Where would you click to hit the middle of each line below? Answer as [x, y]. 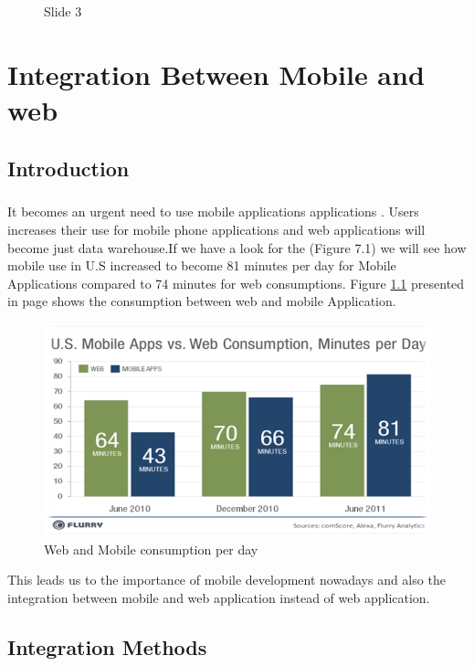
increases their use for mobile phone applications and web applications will [216, 229]
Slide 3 [63, 11]
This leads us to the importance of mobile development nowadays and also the [226, 580]
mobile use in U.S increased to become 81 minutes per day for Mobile [202, 265]
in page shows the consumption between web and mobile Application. [202, 301]
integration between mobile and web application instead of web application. [219, 598]
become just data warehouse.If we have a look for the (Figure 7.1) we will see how [237, 247]
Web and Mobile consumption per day [151, 549]
